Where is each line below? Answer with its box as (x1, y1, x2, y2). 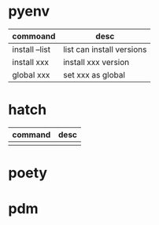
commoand (12, 31, 56, 42)
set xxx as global (62, 69, 126, 80)
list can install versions (62, 44, 147, 55)
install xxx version (62, 56, 130, 67)
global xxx (12, 69, 50, 80)
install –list (12, 44, 51, 55)
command (12, 129, 51, 140)
